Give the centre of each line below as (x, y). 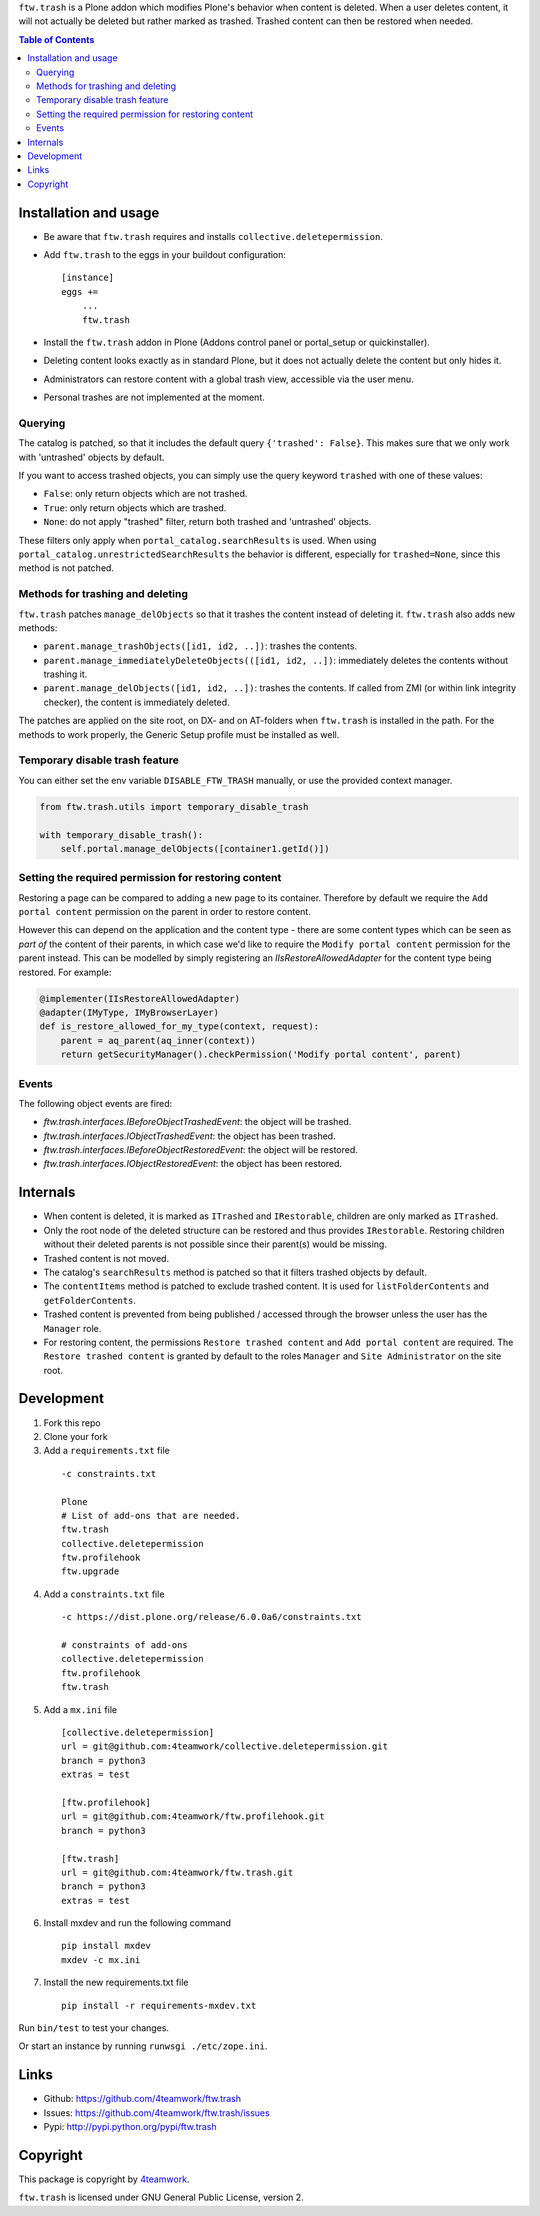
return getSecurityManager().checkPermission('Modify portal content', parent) (261, 1054)
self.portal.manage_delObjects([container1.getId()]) (195, 848)
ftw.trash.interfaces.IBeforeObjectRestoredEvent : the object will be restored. (201, 1150)
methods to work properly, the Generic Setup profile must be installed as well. (179, 734)
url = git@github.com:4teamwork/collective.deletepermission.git (225, 1746)
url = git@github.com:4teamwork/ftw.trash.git (177, 1872)
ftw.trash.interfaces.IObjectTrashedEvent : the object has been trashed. (189, 1136)
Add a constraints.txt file (104, 1594)
